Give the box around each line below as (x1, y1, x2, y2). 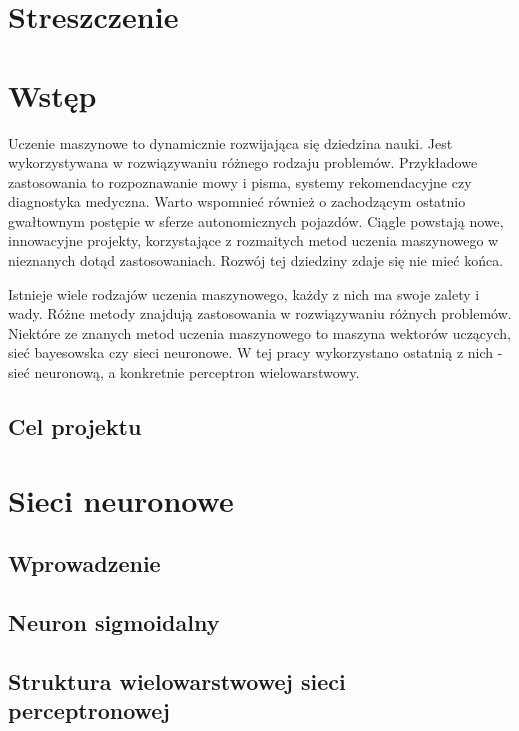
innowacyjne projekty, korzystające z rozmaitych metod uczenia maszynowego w (8, 230, 499, 251)
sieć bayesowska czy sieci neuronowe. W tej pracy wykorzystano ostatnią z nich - (8, 342, 503, 363)
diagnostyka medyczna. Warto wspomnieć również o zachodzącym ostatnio (8, 191, 466, 212)
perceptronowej (8, 695, 170, 726)
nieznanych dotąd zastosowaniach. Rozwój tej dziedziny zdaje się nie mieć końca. (8, 250, 504, 271)
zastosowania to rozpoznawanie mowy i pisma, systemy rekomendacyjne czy (8, 171, 472, 192)
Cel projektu (8, 411, 142, 442)
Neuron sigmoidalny (8, 606, 220, 637)
